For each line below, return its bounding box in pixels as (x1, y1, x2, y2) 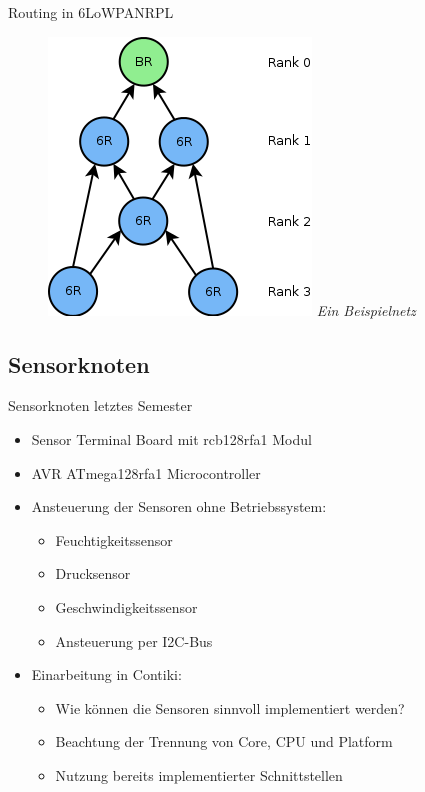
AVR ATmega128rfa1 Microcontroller (31, 462, 261, 483)
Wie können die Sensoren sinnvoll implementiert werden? (55, 697, 405, 718)
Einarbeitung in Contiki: (31, 664, 182, 685)
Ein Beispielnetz (316, 299, 416, 320)
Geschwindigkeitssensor (55, 596, 198, 617)
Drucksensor (55, 563, 131, 584)
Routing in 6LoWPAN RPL (8, 2, 174, 22)
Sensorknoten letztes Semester (8, 395, 193, 416)
